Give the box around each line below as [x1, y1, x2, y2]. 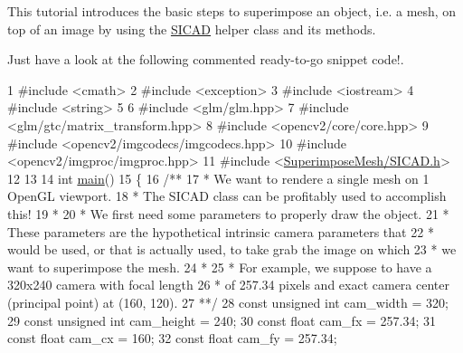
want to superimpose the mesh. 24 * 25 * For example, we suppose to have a [7, 257, 432, 276]
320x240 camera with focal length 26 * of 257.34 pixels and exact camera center [7, 275, 449, 294]
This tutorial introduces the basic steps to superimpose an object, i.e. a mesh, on [7, 2, 457, 20]
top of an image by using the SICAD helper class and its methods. [7, 19, 376, 38]
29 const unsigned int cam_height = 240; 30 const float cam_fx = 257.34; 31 [7, 310, 436, 329]
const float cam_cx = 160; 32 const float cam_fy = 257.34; [7, 329, 337, 348]
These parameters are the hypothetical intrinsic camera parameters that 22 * [7, 222, 434, 241]
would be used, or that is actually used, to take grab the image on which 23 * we [7, 240, 457, 259]
